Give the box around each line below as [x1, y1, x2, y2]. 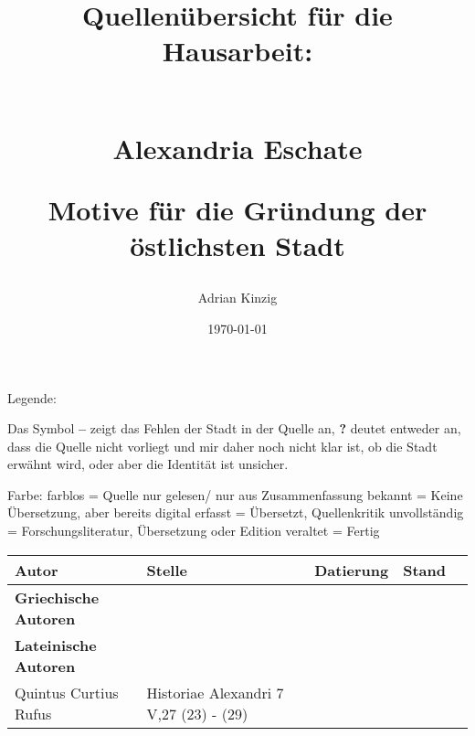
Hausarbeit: [162, 32, 313, 69]
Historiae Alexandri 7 [146, 681, 284, 703]
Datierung [314, 559, 389, 581]
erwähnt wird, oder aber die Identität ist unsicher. [7, 454, 289, 474]
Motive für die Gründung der [47, 190, 427, 228]
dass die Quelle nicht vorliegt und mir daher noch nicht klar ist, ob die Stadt [7, 436, 438, 455]
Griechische [15, 586, 100, 608]
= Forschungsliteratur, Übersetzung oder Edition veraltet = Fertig [7, 521, 380, 540]
